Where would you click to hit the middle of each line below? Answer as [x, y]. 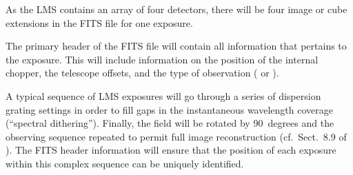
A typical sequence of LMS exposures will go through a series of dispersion [163, 95]
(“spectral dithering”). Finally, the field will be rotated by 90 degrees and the [170, 123]
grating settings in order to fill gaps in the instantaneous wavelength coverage [169, 109]
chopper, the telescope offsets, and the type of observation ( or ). [142, 73]
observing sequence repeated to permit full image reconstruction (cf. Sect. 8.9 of [176, 136]
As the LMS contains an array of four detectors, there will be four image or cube [176, 9]
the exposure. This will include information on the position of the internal [162, 59]
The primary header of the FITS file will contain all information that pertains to [176, 46]
